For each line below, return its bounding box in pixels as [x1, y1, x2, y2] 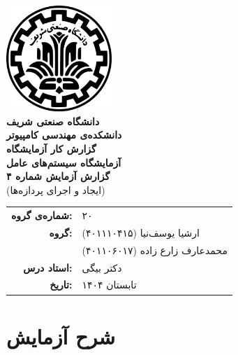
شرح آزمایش [6, 321, 116, 350]
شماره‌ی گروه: [11, 208, 73, 223]
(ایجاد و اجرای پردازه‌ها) [6, 182, 105, 197]
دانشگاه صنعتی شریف [6, 113, 100, 128]
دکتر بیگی [82, 260, 122, 274]
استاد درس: [23, 260, 73, 274]
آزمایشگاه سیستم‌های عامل [6, 155, 121, 169]
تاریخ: [50, 277, 73, 292]
